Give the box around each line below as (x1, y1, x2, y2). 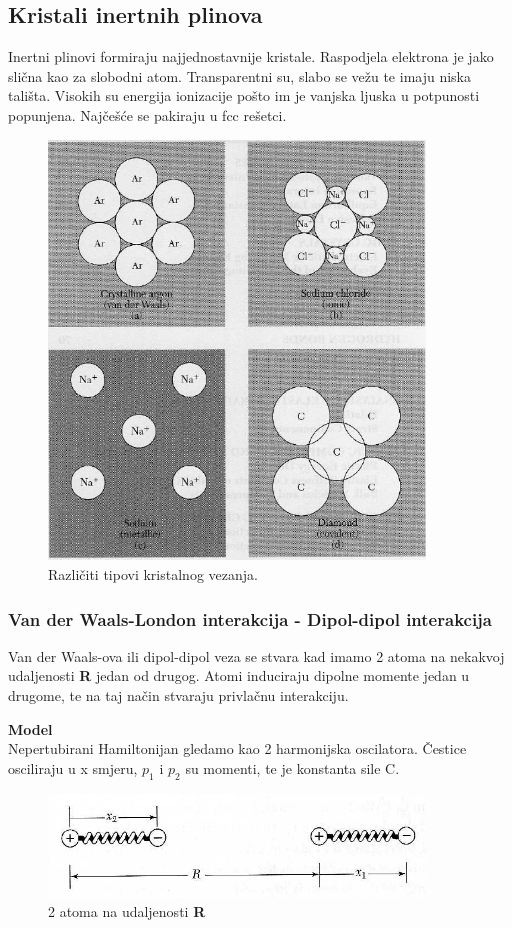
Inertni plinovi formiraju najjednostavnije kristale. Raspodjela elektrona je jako (8, 46, 494, 67)
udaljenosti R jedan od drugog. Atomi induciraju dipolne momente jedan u (8, 665, 470, 686)
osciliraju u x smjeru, (8, 757, 138, 778)
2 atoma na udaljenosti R (48, 901, 206, 922)
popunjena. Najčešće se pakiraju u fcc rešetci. (8, 104, 287, 125)
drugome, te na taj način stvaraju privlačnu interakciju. (8, 685, 349, 706)
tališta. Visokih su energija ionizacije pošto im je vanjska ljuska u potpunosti (8, 85, 480, 106)
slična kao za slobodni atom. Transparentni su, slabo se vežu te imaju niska (8, 65, 472, 86)
